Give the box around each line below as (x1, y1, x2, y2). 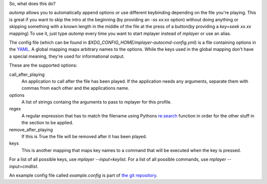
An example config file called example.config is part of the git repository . (9, 172, 158, 178)
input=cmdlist (9, 163, 38, 169)
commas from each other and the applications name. (21, 85, 130, 91)
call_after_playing (9, 72, 45, 77)
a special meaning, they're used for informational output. (9, 53, 125, 59)
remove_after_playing (9, 126, 53, 133)
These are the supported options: (9, 62, 78, 69)
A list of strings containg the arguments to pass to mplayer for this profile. (21, 99, 172, 105)
